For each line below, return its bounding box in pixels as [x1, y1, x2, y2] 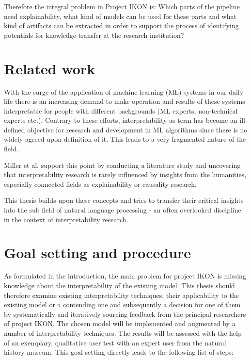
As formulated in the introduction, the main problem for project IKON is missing [4, 271, 246, 281]
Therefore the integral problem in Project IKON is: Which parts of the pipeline [4, 1, 240, 11]
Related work [4, 58, 95, 78]
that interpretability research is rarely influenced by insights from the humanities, [4, 169, 247, 180]
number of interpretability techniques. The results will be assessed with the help [4, 327, 242, 338]
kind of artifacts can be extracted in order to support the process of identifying [4, 20, 239, 31]
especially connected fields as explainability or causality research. [4, 179, 197, 189]
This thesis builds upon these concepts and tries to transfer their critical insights [4, 195, 244, 205]
